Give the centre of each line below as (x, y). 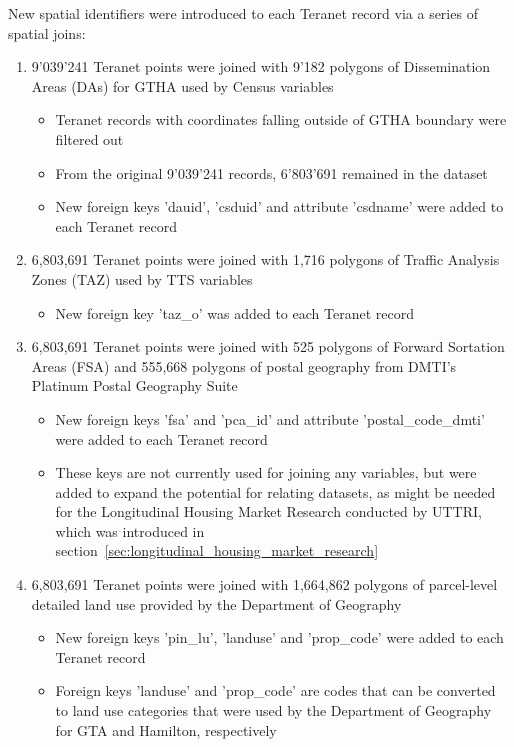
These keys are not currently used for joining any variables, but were (266, 472)
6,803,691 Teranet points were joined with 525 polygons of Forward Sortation (268, 346)
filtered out (89, 138)
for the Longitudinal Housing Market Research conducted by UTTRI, (268, 511)
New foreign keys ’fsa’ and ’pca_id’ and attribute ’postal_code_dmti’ (270, 418)
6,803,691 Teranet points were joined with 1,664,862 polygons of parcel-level (264, 584)
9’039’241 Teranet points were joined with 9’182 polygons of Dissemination (261, 66)
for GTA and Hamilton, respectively (166, 729)
